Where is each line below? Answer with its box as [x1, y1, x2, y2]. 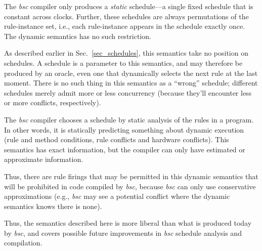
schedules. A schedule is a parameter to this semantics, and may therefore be [4, 57, 243, 68]
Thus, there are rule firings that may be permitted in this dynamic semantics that [4, 171, 258, 181]
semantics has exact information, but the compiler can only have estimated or [4, 144, 245, 154]
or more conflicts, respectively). [4, 97, 101, 108]
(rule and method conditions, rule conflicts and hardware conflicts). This [4, 134, 229, 145]
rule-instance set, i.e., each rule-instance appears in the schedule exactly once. [4, 21, 245, 31]
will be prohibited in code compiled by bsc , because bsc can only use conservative [4, 181, 256, 191]
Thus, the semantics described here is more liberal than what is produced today [4, 218, 252, 228]
